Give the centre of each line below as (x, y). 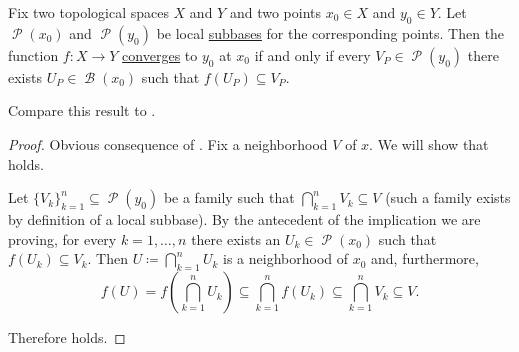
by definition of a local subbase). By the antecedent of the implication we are (244, 219)
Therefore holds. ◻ (67, 337)
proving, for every (62, 238)
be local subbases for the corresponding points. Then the (330, 32)
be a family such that (229, 197)
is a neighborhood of (285, 258)
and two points (275, 12)
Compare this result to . (82, 110)
